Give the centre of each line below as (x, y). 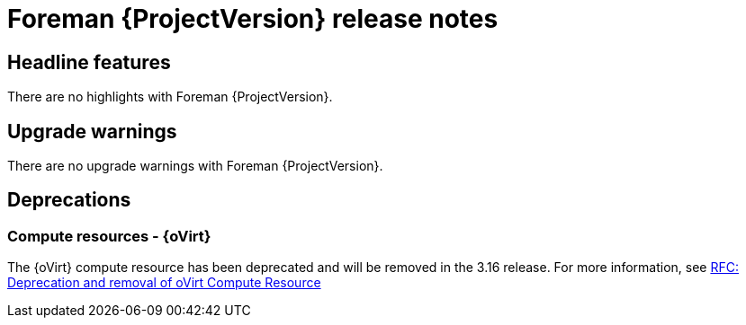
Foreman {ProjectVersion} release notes (253, 19)
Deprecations (69, 200)
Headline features (89, 62)
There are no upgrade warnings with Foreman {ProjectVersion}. (195, 166)
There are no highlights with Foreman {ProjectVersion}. (170, 97)
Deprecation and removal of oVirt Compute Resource (164, 283)
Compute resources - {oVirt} (109, 236)
